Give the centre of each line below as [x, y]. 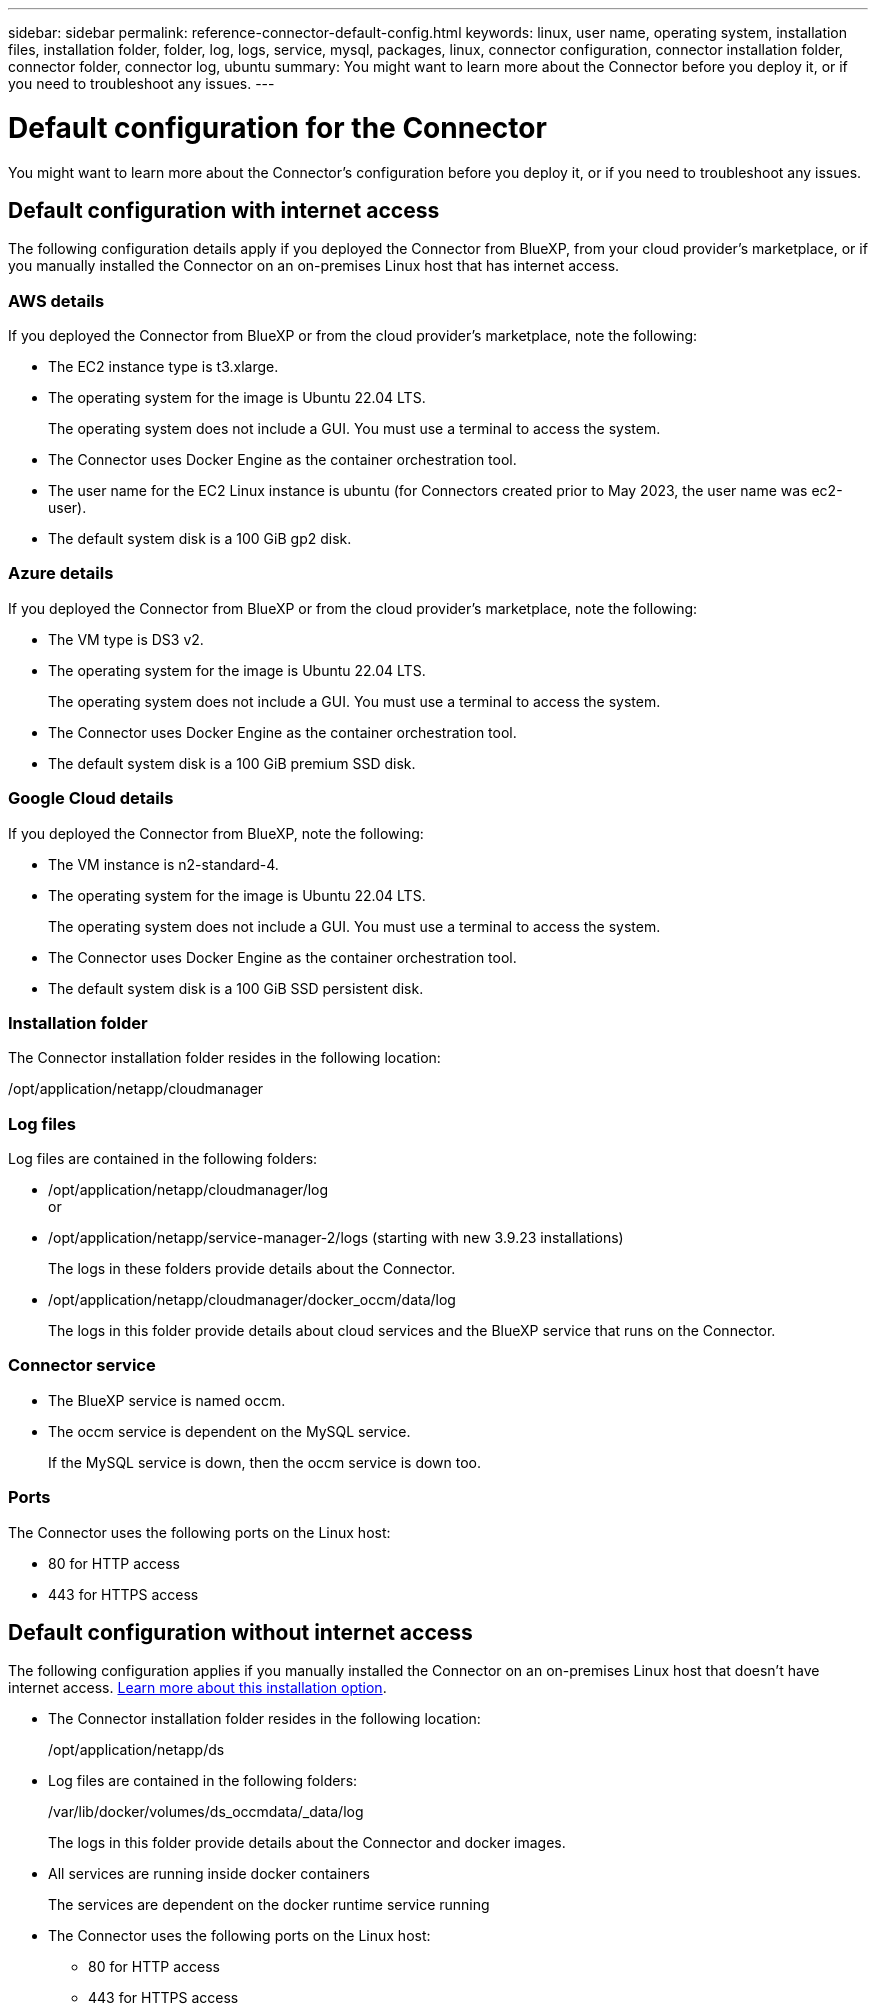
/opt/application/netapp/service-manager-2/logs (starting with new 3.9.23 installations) [336, 1238]
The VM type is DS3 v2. [126, 639]
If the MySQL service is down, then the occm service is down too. [265, 1462]
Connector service [82, 1365]
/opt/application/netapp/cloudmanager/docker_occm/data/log [252, 1300]
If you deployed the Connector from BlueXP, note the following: [216, 833]
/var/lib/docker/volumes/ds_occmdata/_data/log [206, 1812]
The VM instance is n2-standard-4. [163, 864]
